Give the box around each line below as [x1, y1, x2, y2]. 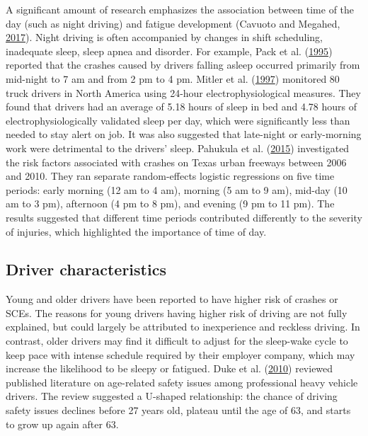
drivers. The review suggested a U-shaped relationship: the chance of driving [6, 389, 338, 403]
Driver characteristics [6, 258, 166, 280]
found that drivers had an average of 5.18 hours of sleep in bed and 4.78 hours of [6, 99, 357, 114]
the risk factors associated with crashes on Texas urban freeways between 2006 [6, 154, 347, 169]
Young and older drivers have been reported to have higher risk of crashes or [6, 292, 338, 306]
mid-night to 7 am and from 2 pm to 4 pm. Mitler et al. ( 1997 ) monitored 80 [6, 71, 340, 86]
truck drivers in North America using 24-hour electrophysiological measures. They [6, 85, 361, 100]
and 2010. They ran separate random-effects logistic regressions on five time [6, 168, 335, 183]
